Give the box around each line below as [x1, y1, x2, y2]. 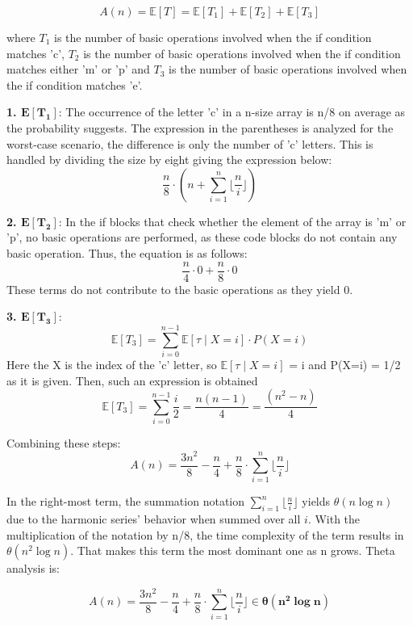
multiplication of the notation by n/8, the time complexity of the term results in [6, 526, 404, 543]
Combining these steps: [6, 434, 121, 451]
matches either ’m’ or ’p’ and [6, 61, 150, 78]
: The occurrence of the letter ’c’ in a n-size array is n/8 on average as [58, 103, 406, 120]
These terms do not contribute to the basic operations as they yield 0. [6, 280, 353, 297]
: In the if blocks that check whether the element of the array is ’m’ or [58, 212, 407, 229]
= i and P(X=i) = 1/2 [289, 355, 401, 372]
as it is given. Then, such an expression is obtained [6, 372, 258, 389]
